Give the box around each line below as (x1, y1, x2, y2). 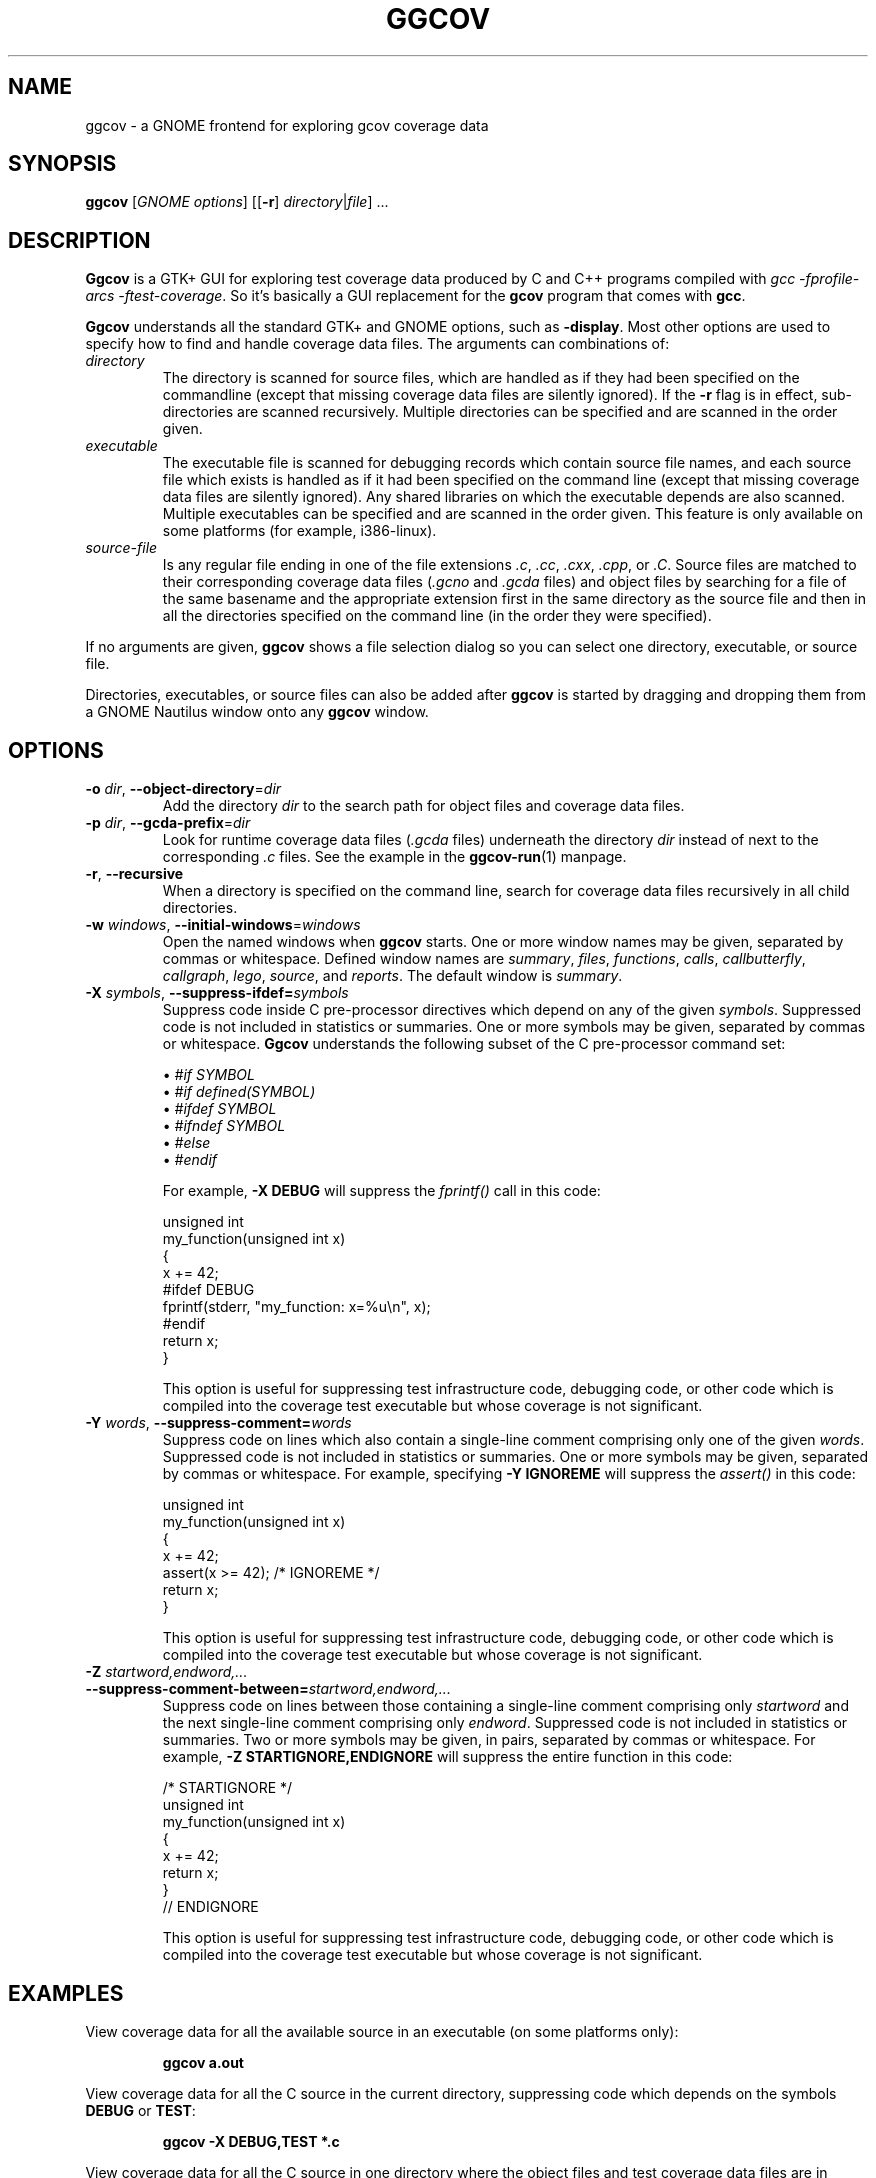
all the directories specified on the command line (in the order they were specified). (162, 607, 712, 625)
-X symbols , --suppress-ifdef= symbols (85, 984, 349, 1002)
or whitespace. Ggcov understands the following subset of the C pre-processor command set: (162, 1035, 786, 1053)
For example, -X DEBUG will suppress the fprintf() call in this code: (162, 1182, 601, 1200)
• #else (162, 1134, 211, 1152)
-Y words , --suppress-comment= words (85, 1414, 352, 1432)
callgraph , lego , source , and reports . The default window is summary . (162, 967, 623, 985)
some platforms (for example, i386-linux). (162, 522, 437, 540)
